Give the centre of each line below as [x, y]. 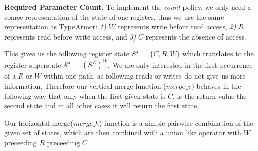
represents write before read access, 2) [177, 27]
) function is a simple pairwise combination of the [176, 122]
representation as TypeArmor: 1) [55, 27]
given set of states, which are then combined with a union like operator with [123, 133]
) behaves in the [216, 86]
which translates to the [218, 53]
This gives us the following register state [67, 53]
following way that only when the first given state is [85, 96]
